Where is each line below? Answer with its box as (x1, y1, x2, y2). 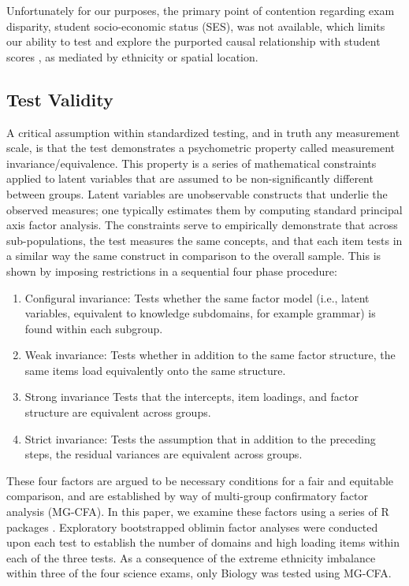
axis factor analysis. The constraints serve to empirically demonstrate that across (6, 217, 398, 233)
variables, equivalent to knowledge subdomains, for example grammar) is (24, 305, 376, 321)
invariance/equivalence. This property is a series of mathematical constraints (6, 154, 377, 171)
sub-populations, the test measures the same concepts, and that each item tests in (6, 232, 403, 248)
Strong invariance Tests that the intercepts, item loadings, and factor (24, 388, 359, 405)
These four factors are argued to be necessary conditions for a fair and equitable (6, 472, 394, 488)
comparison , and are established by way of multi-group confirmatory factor (6, 488, 368, 504)
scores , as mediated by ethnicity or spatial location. (6, 48, 258, 65)
